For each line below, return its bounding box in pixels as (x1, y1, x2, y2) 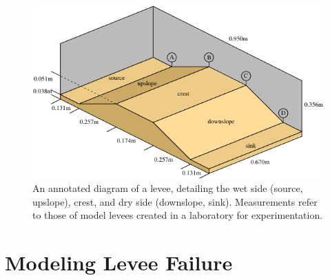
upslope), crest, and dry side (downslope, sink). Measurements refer (32, 194, 318, 208)
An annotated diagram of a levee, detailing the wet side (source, (32, 181, 303, 195)
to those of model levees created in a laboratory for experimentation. (32, 208, 323, 222)
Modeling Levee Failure (5, 248, 233, 277)
